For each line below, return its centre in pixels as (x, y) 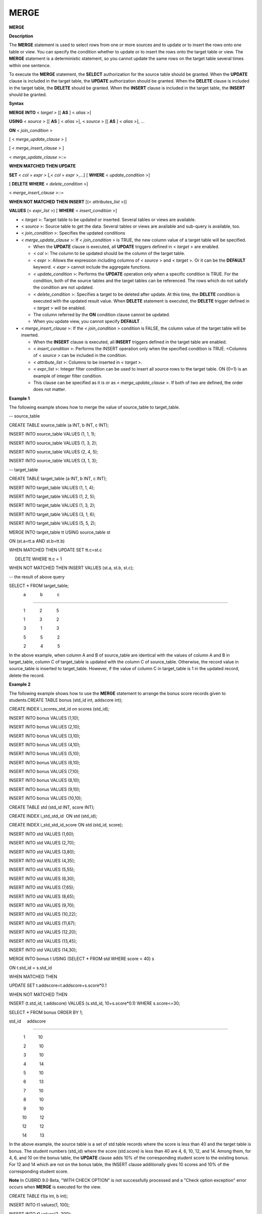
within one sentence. (30, 65)
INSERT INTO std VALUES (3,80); (42, 852)
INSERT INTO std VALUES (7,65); (42, 887)
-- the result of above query (37, 577)
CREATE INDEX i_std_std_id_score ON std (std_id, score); (66, 825)
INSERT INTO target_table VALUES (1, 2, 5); (52, 496)
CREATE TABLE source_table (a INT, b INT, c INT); (59, 425)
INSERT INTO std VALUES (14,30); (43, 950)
